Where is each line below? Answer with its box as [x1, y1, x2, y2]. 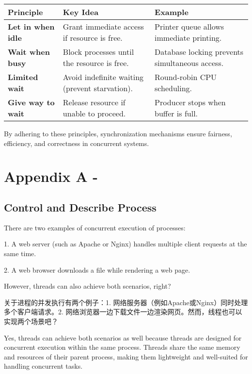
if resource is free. [63, 32, 123, 43]
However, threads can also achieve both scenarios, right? [4, 281, 171, 291]
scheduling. [155, 82, 192, 94]
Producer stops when [155, 97, 226, 108]
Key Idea [63, 6, 99, 17]
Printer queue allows [155, 21, 224, 32]
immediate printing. [155, 32, 222, 43]
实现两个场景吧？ [4, 316, 58, 326]
